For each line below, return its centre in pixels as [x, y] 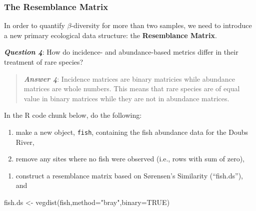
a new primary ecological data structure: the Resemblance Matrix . [110, 35]
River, [25, 142]
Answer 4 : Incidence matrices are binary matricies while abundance [129, 78]
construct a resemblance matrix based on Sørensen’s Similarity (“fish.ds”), [129, 175]
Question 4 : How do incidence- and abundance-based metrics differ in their [121, 52]
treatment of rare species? [44, 62]
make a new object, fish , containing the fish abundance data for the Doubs [132, 132]
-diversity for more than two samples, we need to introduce [161, 25]
